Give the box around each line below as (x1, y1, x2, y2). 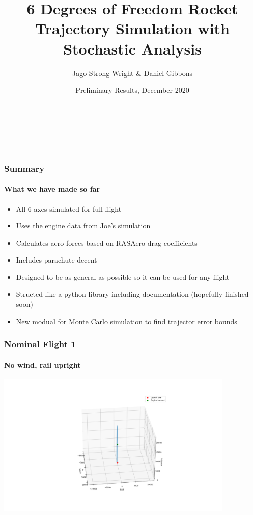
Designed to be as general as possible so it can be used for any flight (16, 271, 230, 282)
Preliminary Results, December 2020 (75, 85, 189, 95)
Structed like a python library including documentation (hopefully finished (16, 289, 249, 299)
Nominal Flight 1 (4, 338, 76, 350)
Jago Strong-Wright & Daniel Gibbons (72, 67, 192, 78)
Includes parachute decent (16, 254, 97, 265)
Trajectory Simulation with (35, 18, 230, 39)
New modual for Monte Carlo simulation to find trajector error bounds (16, 316, 237, 326)
